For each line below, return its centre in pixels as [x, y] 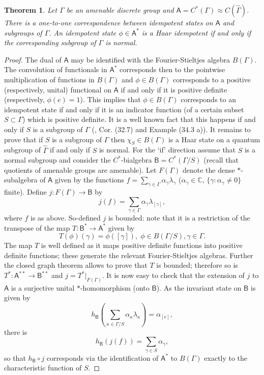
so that [15, 357]
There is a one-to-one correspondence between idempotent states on [109, 22]
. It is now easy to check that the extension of [173, 275]
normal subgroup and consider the [57, 160]
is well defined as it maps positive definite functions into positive [142, 245]
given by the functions [90, 180]
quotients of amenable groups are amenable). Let [80, 169]
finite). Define [25, 192]
